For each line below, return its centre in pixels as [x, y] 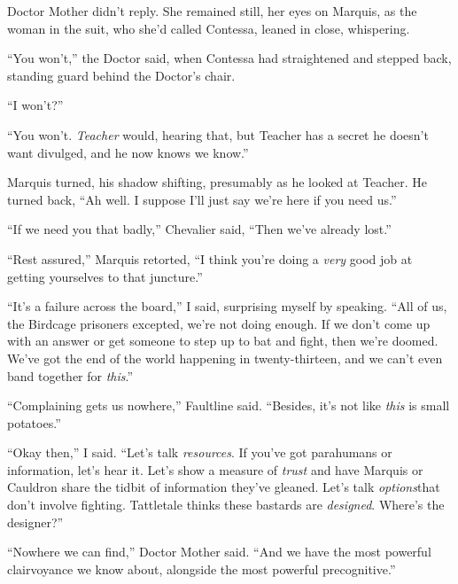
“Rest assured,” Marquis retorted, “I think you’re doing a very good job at [210, 258]
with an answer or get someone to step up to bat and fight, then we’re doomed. [223, 341]
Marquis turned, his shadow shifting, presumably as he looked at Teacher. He [217, 182]
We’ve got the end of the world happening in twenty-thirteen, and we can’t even [225, 358]
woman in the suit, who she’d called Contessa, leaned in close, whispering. [209, 28]
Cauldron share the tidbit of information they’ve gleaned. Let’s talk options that [224, 487]
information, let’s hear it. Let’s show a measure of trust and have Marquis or [215, 469]
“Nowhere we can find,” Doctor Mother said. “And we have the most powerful [219, 552]
